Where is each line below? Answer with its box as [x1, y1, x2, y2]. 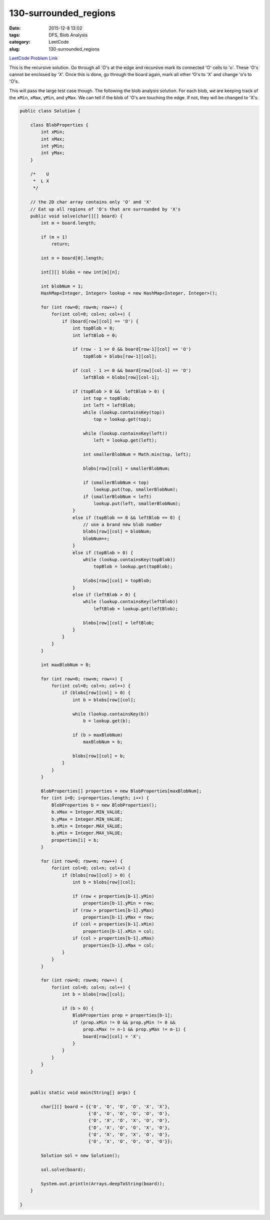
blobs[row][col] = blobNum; [82, 529, 152, 535]
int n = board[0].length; [40, 256, 104, 261]
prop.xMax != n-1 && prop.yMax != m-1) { [82, 1027, 186, 1032]
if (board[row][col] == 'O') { [61, 318, 138, 324]
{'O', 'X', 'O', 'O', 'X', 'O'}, [88, 1125, 170, 1130]
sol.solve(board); [40, 1167, 86, 1172]
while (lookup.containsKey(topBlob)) [82, 557, 175, 563]
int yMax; [40, 150, 65, 156]
